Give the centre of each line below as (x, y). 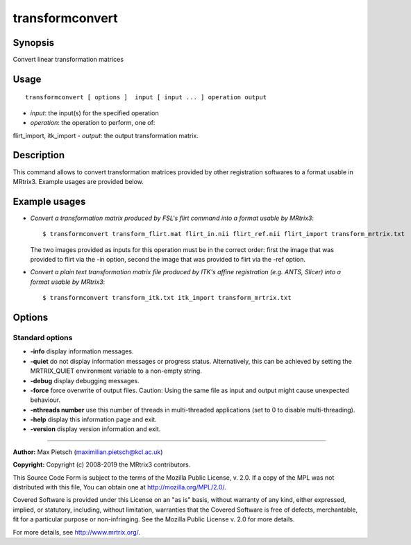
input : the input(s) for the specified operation (94, 113)
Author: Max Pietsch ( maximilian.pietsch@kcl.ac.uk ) (88, 452)
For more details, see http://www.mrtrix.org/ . (77, 532)
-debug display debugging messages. (85, 380)
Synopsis (34, 43)
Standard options (43, 337)
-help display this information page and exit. (93, 419)
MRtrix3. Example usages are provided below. (78, 181)
